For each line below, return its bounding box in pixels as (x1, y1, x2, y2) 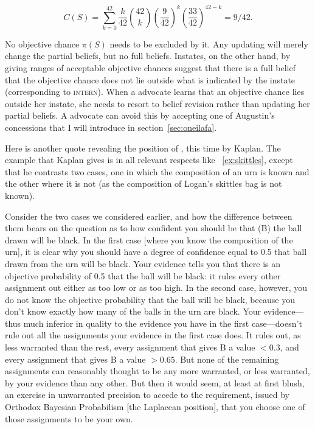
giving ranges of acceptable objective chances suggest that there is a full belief (5, 61, 296, 74)
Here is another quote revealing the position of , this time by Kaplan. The (5, 141, 281, 154)
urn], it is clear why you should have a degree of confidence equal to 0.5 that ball (5, 245, 307, 258)
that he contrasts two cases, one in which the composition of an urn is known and (5, 165, 310, 178)
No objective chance (5, 37, 80, 50)
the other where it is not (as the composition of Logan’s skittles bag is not (5, 177, 282, 190)
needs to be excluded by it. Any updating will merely (109, 37, 308, 50)
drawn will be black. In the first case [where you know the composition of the (5, 233, 293, 246)
